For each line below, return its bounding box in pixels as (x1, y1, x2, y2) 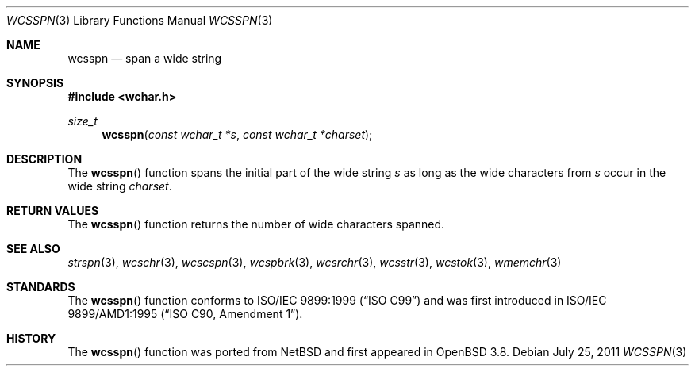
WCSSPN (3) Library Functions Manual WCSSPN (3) (6, 13, 273, 27)
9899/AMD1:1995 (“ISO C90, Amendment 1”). (67, 307, 303, 320)
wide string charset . (67, 179, 172, 193)
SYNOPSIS (6, 76, 64, 90)
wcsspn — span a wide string (67, 52, 222, 65)
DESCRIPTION (6, 152, 83, 166)
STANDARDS (6, 280, 75, 293)
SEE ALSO (6, 242, 60, 255)
